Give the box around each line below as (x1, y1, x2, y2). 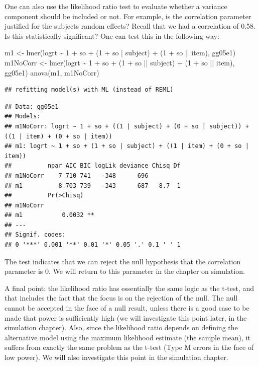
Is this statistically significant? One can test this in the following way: (5, 30, 219, 41)
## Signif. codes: (5, 231, 66, 239)
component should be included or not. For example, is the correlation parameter (5, 11, 251, 21)
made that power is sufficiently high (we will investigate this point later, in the (5, 312, 247, 323)
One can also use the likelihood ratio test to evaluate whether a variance (5, 1, 227, 11)
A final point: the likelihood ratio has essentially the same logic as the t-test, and (5, 282, 254, 293)
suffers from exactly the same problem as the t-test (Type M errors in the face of (5, 342, 254, 352)
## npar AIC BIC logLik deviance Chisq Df (5, 162, 181, 170)
